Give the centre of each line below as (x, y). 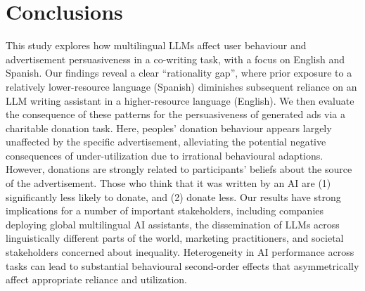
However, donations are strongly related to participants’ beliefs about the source (179, 169)
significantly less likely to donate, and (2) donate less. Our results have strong (173, 196)
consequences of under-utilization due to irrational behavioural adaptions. (165, 155)
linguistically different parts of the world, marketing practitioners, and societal (175, 238)
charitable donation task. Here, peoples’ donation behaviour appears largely (169, 128)
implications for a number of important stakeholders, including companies (165, 211)
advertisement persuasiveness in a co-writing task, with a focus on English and (175, 59)
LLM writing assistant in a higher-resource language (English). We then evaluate (180, 100)
